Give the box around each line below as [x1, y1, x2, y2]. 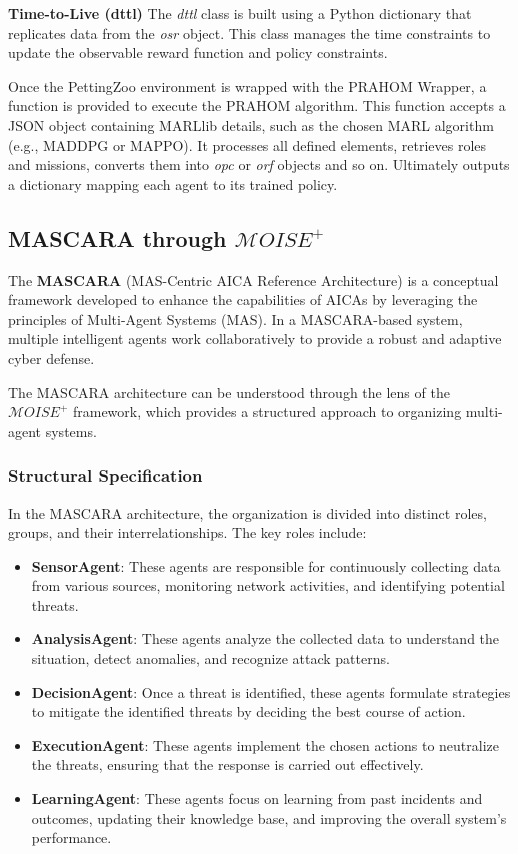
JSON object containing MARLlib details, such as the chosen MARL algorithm [8, 114, 494, 135]
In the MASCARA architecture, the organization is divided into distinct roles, [8, 502, 487, 523]
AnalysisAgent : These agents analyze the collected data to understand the [31, 628, 500, 649]
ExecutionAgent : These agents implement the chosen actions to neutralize [31, 734, 500, 755]
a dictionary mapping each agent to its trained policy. [8, 173, 338, 194]
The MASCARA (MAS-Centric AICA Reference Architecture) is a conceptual [8, 269, 499, 290]
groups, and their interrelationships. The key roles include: [8, 522, 367, 543]
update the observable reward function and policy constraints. [8, 42, 388, 63]
